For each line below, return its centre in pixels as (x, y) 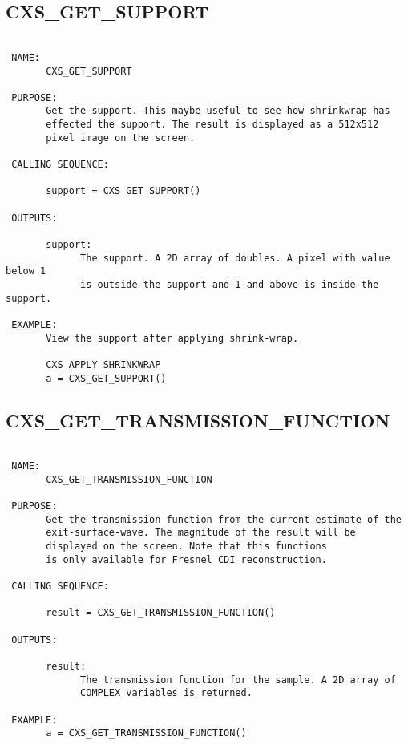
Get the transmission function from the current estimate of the (224, 519)
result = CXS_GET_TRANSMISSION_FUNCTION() (161, 613)
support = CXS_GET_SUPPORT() (123, 191)
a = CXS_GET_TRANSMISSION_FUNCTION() (146, 733)
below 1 (26, 271)
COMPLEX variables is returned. (166, 693)
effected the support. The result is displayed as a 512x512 (212, 125)
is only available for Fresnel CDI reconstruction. (186, 559)
